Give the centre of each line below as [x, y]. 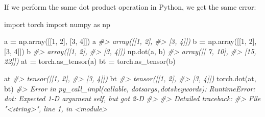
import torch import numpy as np [57, 24]
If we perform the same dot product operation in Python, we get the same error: [130, 7]
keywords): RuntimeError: [214, 88]
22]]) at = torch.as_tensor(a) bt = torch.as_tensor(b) [90, 61]
